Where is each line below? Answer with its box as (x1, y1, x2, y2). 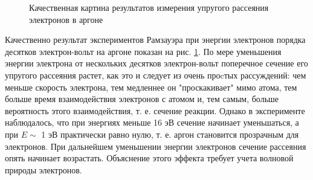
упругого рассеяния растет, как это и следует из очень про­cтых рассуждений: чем (5, 68, 306, 81)
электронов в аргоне (29, 13, 103, 25)
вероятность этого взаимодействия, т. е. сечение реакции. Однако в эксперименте (5, 104, 305, 117)
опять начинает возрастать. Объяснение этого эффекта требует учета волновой (5, 152, 294, 164)
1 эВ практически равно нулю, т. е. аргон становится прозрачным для (41, 127, 299, 140)
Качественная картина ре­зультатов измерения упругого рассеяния (29, 1, 269, 13)
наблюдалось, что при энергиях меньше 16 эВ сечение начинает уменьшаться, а (5, 116, 299, 129)
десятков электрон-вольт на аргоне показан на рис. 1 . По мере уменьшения (5, 45, 282, 57)
